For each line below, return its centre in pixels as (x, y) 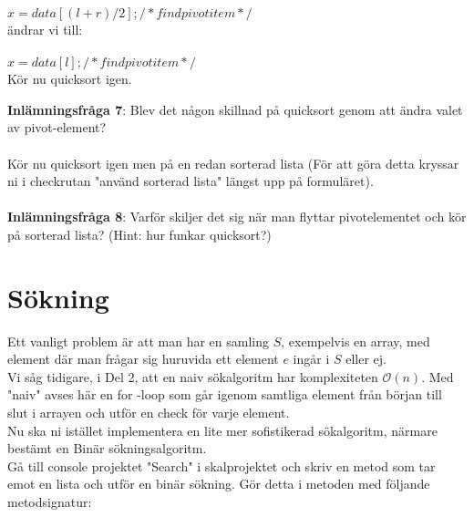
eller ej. (366, 359)
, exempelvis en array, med (355, 341)
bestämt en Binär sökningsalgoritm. (107, 448)
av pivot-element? (57, 127)
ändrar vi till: (45, 29)
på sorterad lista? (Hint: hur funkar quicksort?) (139, 234)
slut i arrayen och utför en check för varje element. (149, 413)
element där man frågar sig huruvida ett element (143, 359)
